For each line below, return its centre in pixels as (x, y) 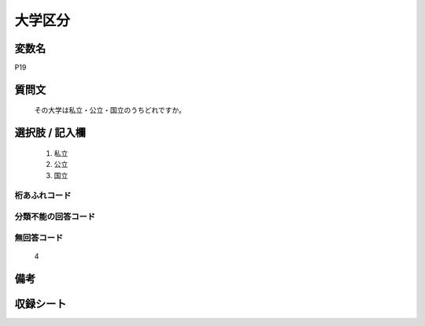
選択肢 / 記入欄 (50, 133)
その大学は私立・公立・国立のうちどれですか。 (110, 110)
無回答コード (39, 238)
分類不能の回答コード (55, 217)
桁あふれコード (43, 195)
